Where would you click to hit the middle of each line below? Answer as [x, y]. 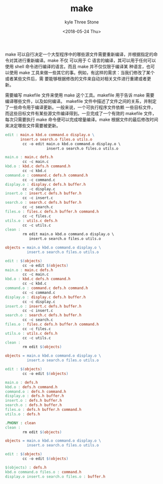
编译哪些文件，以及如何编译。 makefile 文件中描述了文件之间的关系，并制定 [81, 101]
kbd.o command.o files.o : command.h [43, 472]
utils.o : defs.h [23, 414]
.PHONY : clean [20, 423]
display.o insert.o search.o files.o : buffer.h [55, 476]
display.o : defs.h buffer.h [35, 396]
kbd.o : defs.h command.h [31, 387]
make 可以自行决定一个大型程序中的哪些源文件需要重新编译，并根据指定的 [79, 54]
